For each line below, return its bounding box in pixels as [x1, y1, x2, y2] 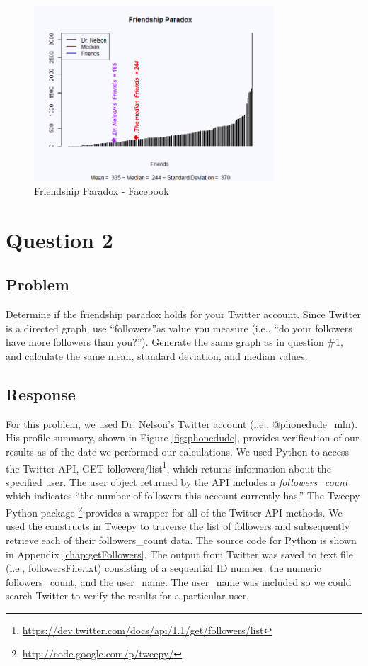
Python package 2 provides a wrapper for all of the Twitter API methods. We [6, 503, 343, 519]
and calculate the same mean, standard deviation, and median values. [6, 349, 308, 363]
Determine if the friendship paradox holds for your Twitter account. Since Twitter [6, 307, 361, 322]
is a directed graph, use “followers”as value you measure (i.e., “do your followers [6, 320, 352, 335]
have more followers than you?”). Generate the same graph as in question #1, [6, 334, 343, 349]
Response [6, 383, 76, 405]
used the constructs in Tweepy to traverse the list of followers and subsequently [6, 519, 350, 534]
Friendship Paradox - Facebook [34, 184, 169, 198]
